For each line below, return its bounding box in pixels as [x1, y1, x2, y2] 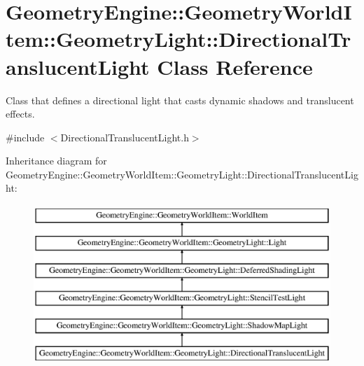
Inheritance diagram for [6, 153, 107, 168]
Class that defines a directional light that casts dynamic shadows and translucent [6, 92, 354, 107]
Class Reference [157, 52, 313, 80]
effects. [6, 106, 35, 121]
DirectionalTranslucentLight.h [60, 129, 189, 144]
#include [6, 129, 45, 144]
